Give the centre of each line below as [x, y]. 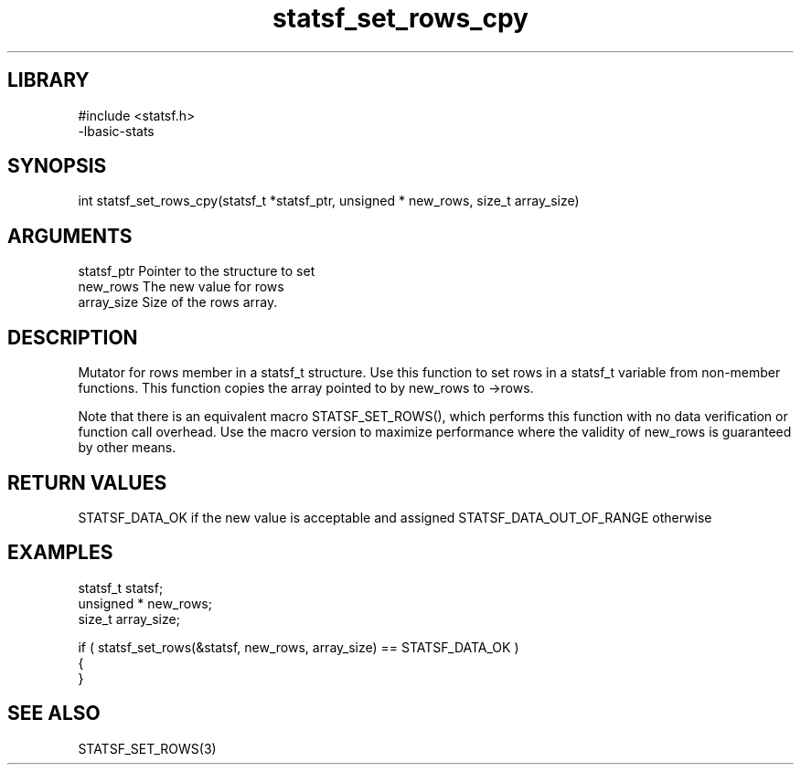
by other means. [127, 448]
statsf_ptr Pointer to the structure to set [197, 271]
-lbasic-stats [116, 131]
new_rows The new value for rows [181, 287]
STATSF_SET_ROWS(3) [147, 748]
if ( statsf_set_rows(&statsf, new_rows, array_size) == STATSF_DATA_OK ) [299, 647]
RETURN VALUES [87, 482]
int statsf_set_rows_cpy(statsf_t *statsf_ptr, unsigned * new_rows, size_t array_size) [329, 201]
